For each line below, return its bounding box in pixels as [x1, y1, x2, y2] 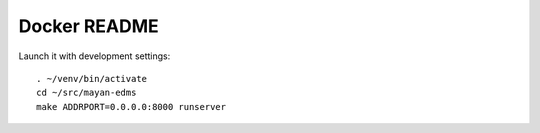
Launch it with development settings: [18, 50, 171, 62]
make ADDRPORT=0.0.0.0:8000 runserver [36, 101, 227, 112]
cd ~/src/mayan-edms [36, 87, 137, 99]
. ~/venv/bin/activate [36, 73, 148, 84]
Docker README [18, 15, 159, 37]
